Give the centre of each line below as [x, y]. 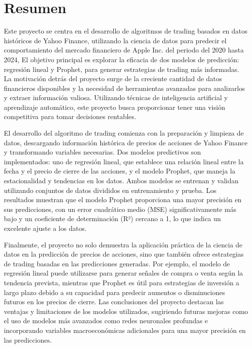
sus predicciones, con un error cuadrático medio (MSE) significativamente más [120, 209]
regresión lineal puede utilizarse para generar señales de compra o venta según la [124, 273]
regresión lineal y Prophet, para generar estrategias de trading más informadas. [122, 69]
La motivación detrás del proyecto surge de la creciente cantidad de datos [113, 78]
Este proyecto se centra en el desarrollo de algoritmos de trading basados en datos [126, 31]
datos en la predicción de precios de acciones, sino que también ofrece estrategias [124, 254]
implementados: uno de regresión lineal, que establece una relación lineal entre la [124, 161]
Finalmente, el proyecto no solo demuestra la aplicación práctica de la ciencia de [123, 244]
